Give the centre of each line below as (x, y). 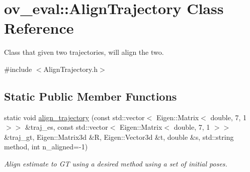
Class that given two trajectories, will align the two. (84, 52)
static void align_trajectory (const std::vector (74, 117)
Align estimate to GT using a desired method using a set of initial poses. (116, 164)
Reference (39, 28)
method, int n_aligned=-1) (46, 147)
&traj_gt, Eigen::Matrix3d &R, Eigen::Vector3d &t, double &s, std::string (119, 137)
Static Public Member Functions (91, 96)
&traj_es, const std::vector (66, 127)
